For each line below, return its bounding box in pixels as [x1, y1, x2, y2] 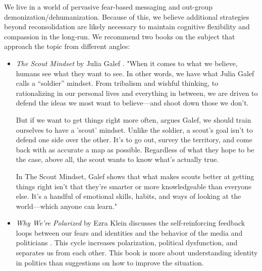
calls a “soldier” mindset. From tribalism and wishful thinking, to [16, 78, 219, 88]
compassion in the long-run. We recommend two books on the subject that [4, 31, 235, 41]
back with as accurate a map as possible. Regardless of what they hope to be [16, 144, 254, 154]
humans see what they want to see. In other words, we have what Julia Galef [16, 68, 254, 78]
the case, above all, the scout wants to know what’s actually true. [16, 154, 219, 165]
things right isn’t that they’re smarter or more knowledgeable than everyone [16, 181, 252, 191]
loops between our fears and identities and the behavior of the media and [16, 227, 243, 238]
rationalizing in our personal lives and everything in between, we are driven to [16, 87, 258, 98]
